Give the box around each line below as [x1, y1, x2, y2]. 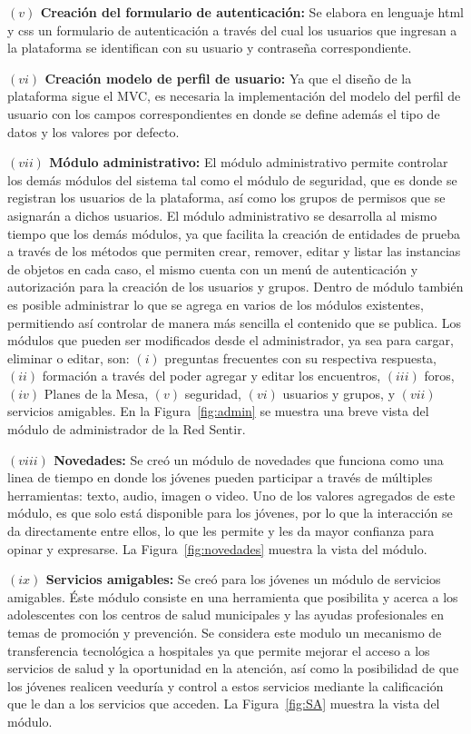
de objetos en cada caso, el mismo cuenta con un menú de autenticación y [7, 259, 418, 278]
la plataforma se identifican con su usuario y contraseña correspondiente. [7, 38, 412, 57]
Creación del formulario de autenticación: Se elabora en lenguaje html [40, 3, 464, 21]
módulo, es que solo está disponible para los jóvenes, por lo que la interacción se [7, 503, 453, 522]
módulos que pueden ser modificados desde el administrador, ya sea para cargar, [7, 331, 454, 350]
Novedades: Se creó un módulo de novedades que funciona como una [54, 450, 444, 469]
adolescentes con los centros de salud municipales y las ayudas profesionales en [7, 605, 445, 624]
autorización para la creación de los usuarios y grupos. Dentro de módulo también [7, 277, 464, 296]
